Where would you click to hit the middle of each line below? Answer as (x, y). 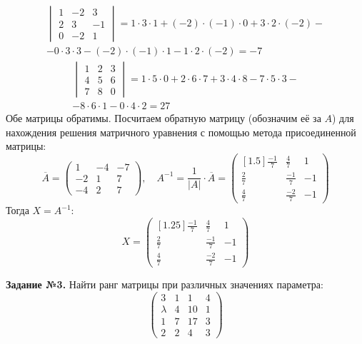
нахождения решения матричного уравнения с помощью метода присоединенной (181, 132)
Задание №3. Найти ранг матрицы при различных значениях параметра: (165, 284)
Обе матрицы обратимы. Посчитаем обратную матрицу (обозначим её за (164, 118)
